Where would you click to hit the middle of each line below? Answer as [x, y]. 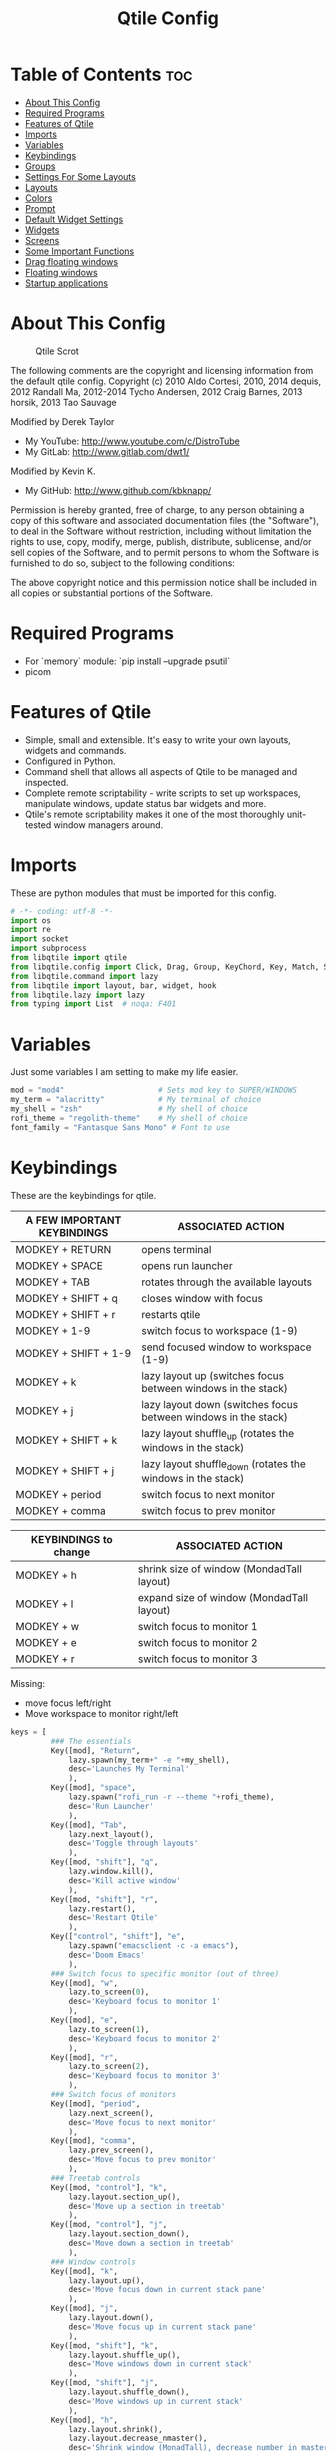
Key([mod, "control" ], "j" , [109, 2225]
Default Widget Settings [74, 219]
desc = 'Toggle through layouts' [133, 1843]
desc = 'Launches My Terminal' [129, 1769]
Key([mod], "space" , [93, 1788]
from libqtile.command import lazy [84, 976]
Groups [40, 166]
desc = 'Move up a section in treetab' [147, 2206]
